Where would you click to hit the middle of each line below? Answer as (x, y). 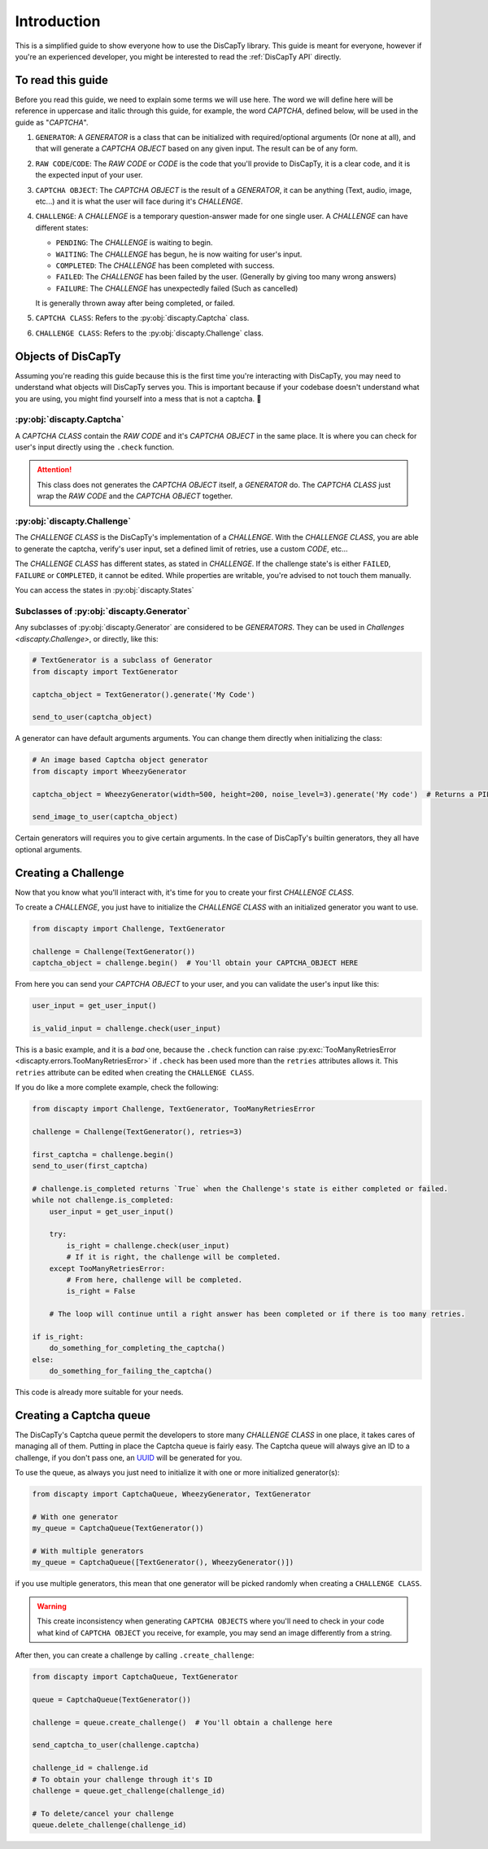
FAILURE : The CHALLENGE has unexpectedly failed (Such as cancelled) (177, 288)
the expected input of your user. (89, 175)
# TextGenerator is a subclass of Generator (122, 660)
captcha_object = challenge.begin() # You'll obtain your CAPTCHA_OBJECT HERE (195, 963)
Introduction (58, 21)
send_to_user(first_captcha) (90, 1166)
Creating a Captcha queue (83, 1415)
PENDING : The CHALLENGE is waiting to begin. (134, 243)
